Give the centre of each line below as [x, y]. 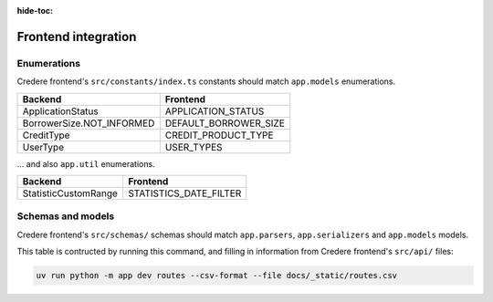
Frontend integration [77, 36]
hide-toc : [35, 10]
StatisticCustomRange [70, 193]
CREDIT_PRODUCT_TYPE [219, 135]
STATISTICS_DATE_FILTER [185, 193]
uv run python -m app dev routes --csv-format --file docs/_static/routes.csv [216, 276]
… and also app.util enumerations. [86, 163]
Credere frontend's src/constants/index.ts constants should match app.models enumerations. [206, 81]
